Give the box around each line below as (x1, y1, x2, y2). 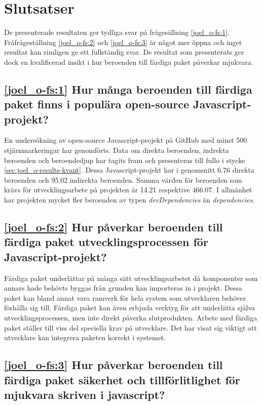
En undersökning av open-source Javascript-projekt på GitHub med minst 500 (4, 135, 247, 145)
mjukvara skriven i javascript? (4, 386, 165, 402)
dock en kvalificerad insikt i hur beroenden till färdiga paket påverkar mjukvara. (4, 56, 253, 67)
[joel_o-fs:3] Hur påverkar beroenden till (4, 357, 223, 373)
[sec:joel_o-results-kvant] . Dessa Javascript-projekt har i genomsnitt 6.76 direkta (4, 165, 254, 175)
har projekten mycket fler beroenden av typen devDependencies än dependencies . (4, 194, 255, 205)
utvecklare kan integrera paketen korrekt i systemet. (4, 332, 166, 343)
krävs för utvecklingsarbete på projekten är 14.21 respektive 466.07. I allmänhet (4, 184, 252, 195)
